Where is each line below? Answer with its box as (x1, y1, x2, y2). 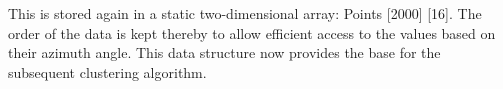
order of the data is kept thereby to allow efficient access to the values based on (8, 22, 496, 43)
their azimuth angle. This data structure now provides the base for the (8, 42, 441, 63)
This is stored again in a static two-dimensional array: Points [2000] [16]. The (8, 3, 482, 23)
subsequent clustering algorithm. (8, 61, 207, 82)
